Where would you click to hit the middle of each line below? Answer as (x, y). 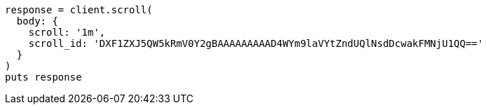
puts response (43, 77)
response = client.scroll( (79, 10)
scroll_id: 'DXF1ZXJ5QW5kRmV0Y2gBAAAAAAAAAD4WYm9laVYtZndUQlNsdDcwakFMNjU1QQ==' (256, 43)
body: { (37, 21)
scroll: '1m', (67, 32)
